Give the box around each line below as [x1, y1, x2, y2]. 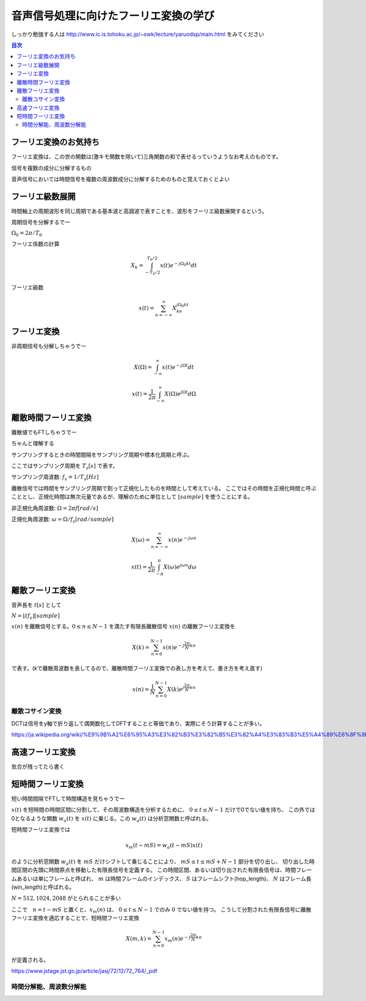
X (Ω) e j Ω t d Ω [164, 389, 196, 398]
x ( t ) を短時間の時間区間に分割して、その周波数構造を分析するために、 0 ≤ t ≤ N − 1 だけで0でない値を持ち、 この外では [11, 806, 315, 814]
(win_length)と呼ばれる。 [11, 883, 75, 891]
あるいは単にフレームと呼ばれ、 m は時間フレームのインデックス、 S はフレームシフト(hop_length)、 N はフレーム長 [16, 875, 312, 882]
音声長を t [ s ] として [11, 601, 62, 609]
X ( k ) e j [167, 684, 184, 692]
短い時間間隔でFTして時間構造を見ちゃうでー [11, 795, 125, 802]
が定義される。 [11, 956, 49, 963]
